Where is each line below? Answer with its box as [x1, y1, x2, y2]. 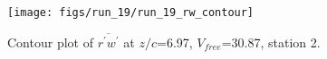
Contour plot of [7, 32, 93, 51]
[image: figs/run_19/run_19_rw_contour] [7, 6, 255, 19]
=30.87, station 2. [221, 32, 321, 51]
